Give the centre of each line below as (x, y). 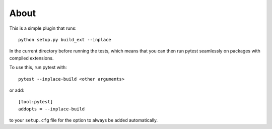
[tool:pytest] (36, 102)
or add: (17, 90)
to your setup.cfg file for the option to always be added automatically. (84, 120)
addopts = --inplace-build (52, 109)
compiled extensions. (31, 58)
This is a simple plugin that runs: (43, 28)
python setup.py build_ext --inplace (65, 40)
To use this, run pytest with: (38, 68)
